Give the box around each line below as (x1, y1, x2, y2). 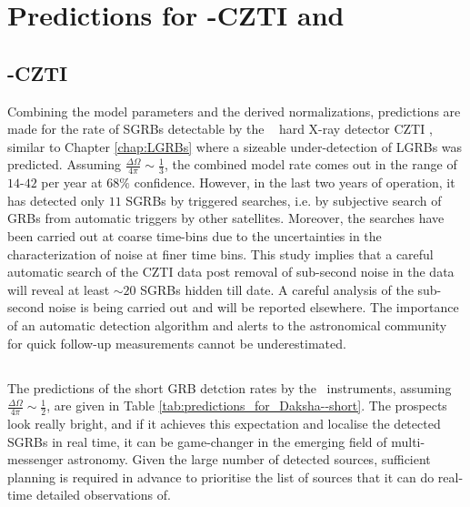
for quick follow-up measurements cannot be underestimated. (7, 333, 346, 352)
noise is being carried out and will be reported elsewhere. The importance (48, 298, 459, 317)
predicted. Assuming (7, 155, 122, 174)
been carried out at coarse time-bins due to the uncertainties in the (7, 226, 382, 245)
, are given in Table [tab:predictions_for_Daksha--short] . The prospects (46, 396, 447, 415)
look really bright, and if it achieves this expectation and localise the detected (7, 413, 441, 432)
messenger (7, 450, 64, 469)
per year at (41, 173, 103, 192)
